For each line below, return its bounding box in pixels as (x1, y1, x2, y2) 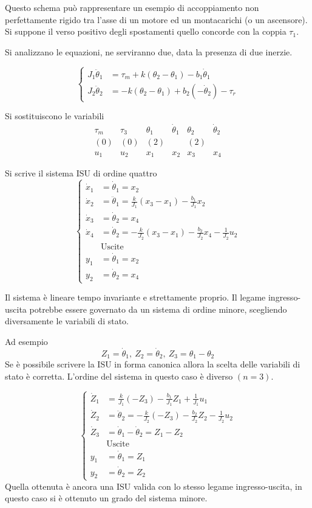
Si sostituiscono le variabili (5, 110, 104, 122)
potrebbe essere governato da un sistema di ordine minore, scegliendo (29, 302, 287, 315)
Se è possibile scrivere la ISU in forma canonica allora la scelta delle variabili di (5, 358, 300, 371)
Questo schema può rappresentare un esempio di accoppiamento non (5, 1, 259, 13)
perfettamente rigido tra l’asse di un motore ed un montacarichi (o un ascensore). (5, 13, 308, 26)
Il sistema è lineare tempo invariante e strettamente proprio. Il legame (5, 291, 266, 304)
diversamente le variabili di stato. (5, 315, 129, 327)
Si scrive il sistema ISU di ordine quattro (5, 166, 157, 179)
